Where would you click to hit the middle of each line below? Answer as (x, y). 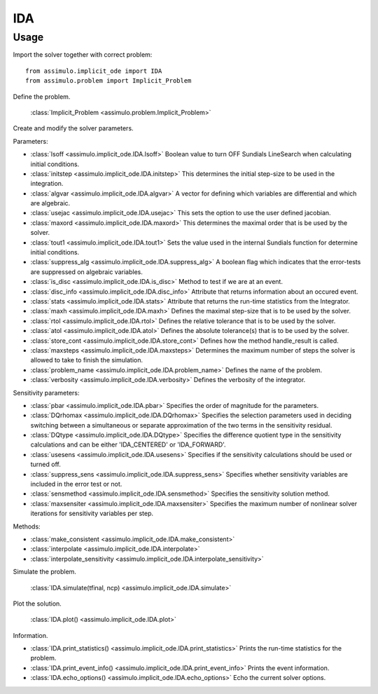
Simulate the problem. (45, 572)
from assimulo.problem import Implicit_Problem (108, 81)
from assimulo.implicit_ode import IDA (94, 71)
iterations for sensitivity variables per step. (92, 513)
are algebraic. (50, 203)
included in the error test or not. (76, 484)
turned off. (45, 464)
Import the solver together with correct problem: (83, 55)
